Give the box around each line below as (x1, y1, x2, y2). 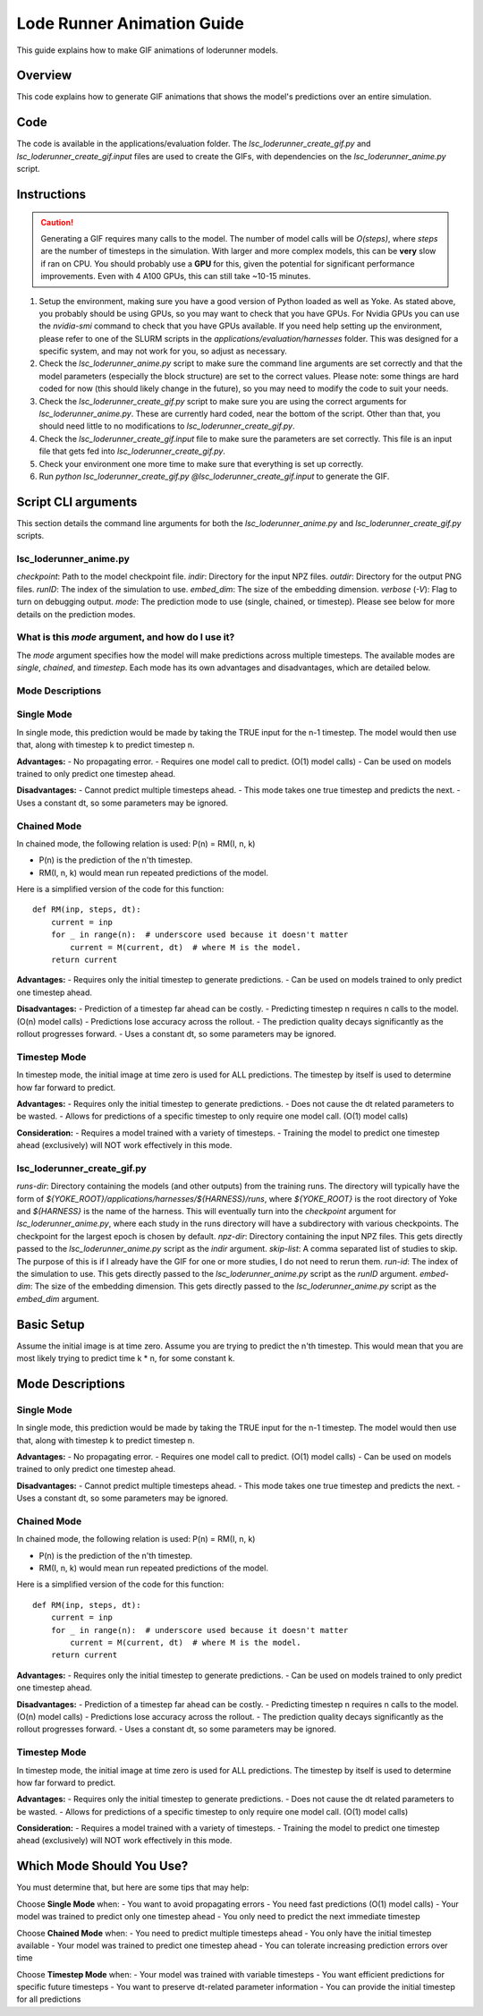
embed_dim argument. (16, 1293, 100, 1304)
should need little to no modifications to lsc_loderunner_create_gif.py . (38, 421, 295, 431)
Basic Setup (16, 1316, 85, 1332)
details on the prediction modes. (16, 608, 136, 619)
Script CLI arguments (16, 494, 138, 509)
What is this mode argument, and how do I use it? (16, 631, 235, 643)
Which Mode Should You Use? (16, 1859, 189, 1874)
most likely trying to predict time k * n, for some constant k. (16, 1353, 236, 1364)
